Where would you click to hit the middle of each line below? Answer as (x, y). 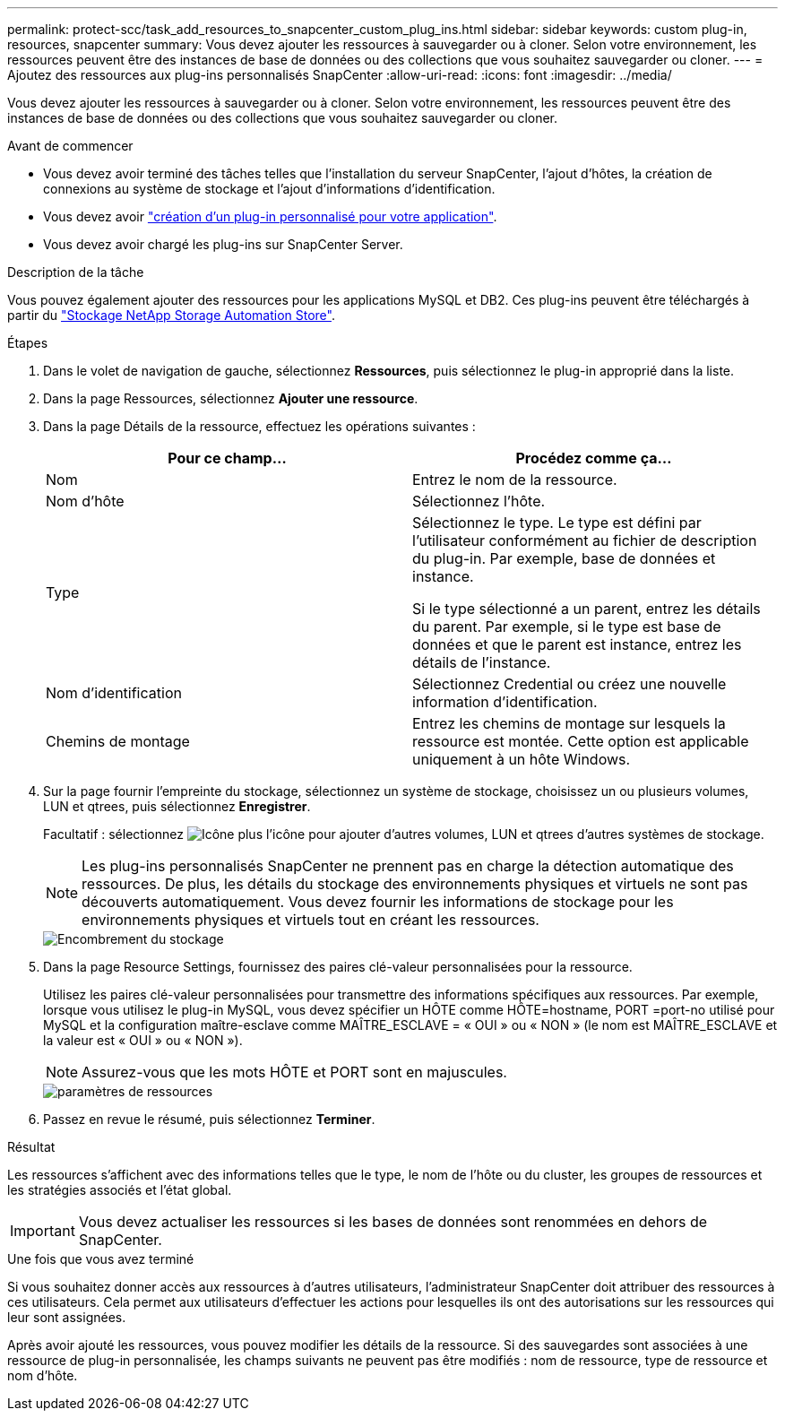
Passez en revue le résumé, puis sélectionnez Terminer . (209, 1119)
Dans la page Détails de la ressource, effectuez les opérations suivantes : (259, 426)
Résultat (31, 1147)
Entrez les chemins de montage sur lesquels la (569, 723)
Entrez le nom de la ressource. (515, 480)
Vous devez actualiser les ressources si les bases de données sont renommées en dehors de (393, 1222)
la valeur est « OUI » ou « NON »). (143, 1040)
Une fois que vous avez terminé (101, 1259)
